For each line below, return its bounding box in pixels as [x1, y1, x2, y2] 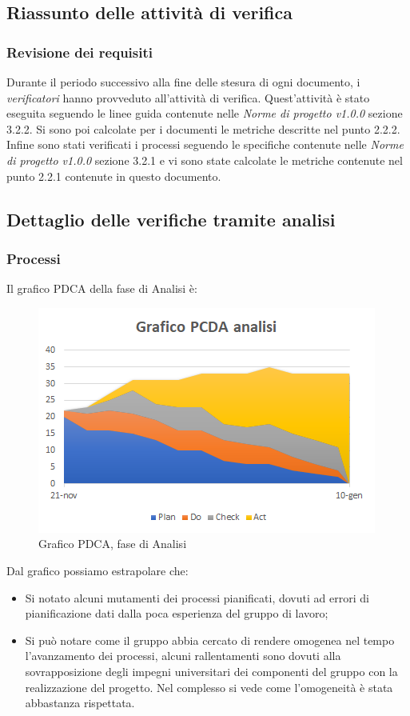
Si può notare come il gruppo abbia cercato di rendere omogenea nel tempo [25, 631, 395, 648]
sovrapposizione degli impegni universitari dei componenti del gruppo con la [25, 662, 398, 679]
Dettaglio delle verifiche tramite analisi [6, 206, 336, 231]
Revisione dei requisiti [6, 42, 153, 62]
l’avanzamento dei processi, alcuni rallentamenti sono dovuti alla [25, 647, 341, 664]
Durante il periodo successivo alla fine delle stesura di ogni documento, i [6, 74, 360, 90]
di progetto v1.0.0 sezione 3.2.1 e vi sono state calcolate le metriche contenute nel [6, 151, 403, 168]
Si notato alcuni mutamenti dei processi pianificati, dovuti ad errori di [25, 589, 369, 606]
